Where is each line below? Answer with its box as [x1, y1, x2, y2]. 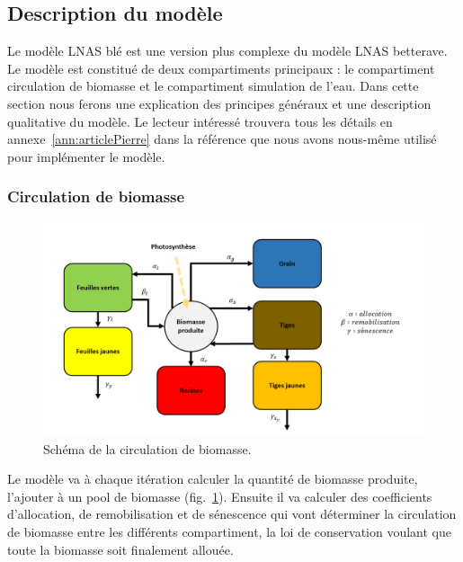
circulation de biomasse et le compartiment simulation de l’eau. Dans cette [7, 76, 419, 95]
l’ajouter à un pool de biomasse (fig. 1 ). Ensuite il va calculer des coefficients [7, 486, 432, 505]
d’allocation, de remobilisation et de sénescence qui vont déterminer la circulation [7, 504, 457, 523]
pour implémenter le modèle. [7, 147, 165, 165]
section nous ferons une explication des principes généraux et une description [7, 94, 432, 112]
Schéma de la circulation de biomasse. [43, 439, 252, 458]
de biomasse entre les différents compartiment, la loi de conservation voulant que [7, 522, 451, 541]
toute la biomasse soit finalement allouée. [7, 540, 234, 558]
